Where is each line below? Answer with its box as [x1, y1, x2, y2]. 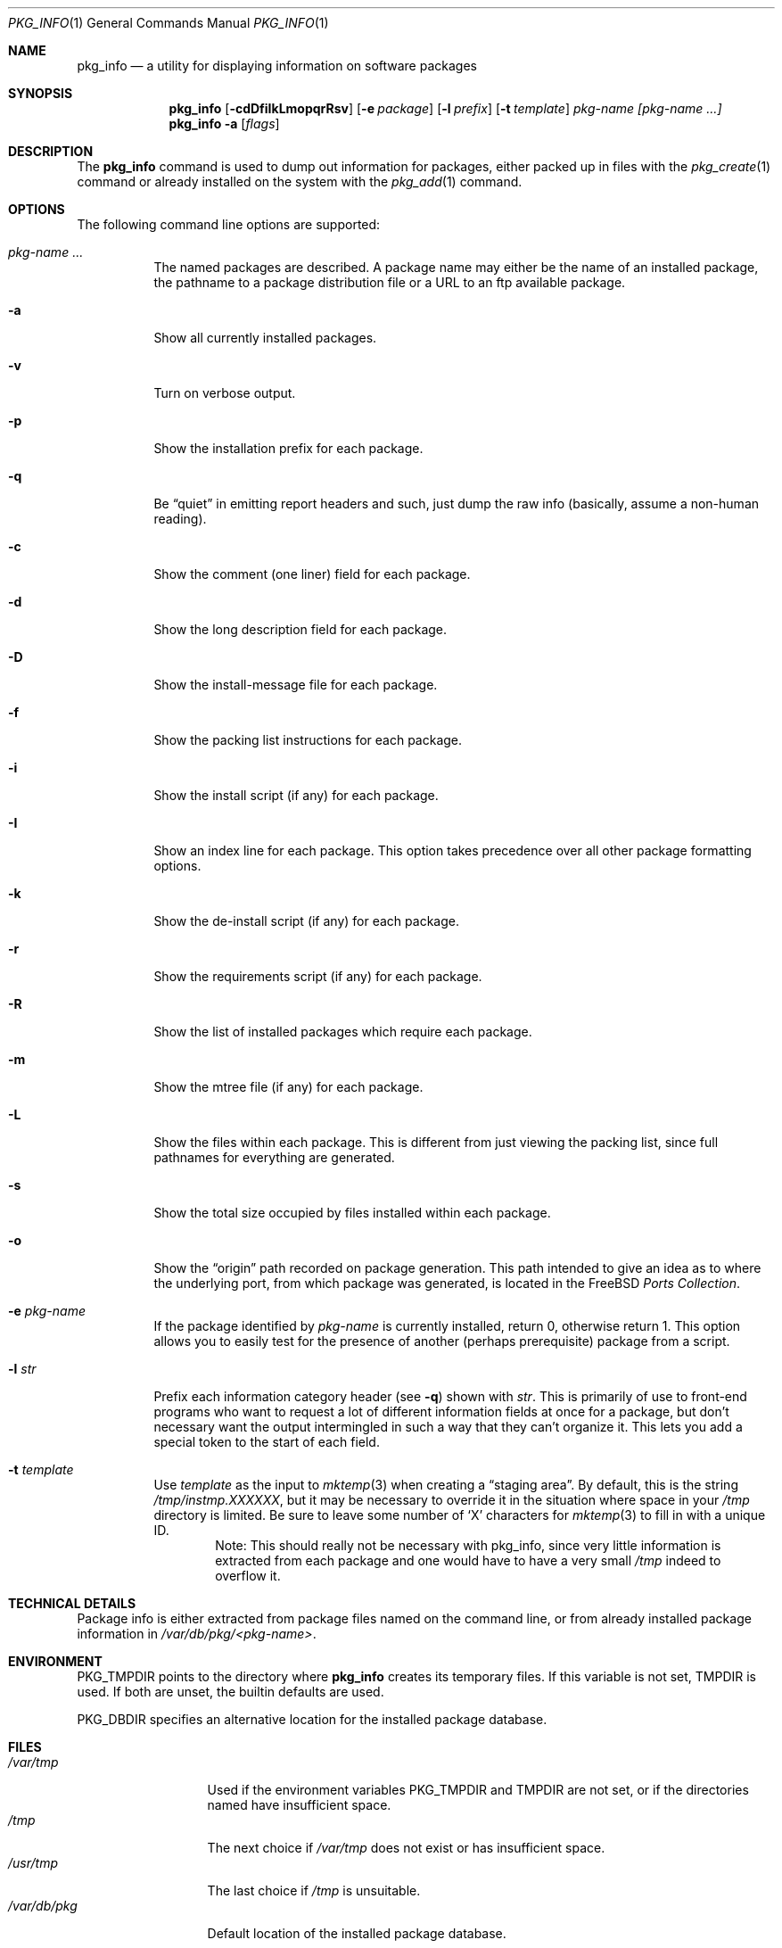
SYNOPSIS [8, 86, 73, 101]
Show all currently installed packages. [153, 330, 377, 345]
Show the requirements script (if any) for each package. [153, 969, 482, 984]
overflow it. [215, 1568, 281, 1583]
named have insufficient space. [207, 1797, 391, 1812]
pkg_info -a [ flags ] [169, 116, 280, 131]
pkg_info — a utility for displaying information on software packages [77, 58, 477, 73]
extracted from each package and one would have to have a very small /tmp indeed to [215, 1553, 721, 1568]
